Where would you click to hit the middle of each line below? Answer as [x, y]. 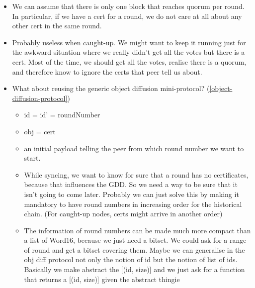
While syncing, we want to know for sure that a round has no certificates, [136, 174]
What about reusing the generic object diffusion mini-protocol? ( [111, 88]
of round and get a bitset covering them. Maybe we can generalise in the [134, 249]
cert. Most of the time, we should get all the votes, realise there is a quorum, [129, 61]
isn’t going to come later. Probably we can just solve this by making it [131, 194]
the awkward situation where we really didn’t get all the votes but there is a [128, 52]
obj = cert [40, 131]
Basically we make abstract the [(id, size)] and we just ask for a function [134, 269]
